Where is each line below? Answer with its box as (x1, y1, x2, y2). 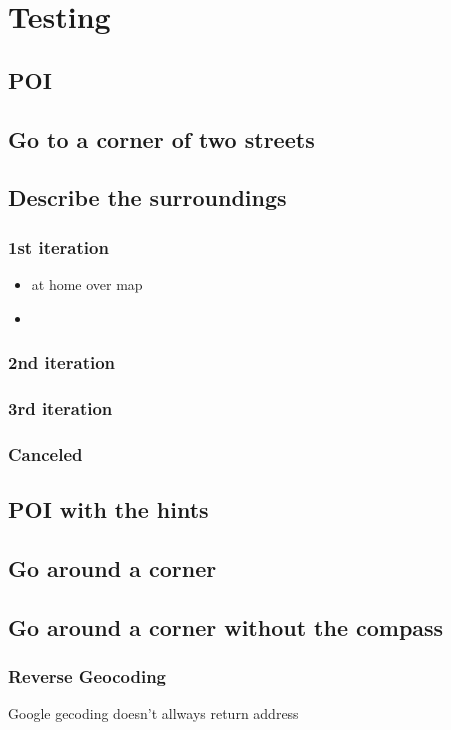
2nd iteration (8, 350, 116, 375)
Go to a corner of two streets (8, 123, 315, 154)
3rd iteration (8, 395, 113, 420)
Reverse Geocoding (8, 663, 166, 688)
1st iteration (8, 234, 109, 259)
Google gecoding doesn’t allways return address (8, 703, 299, 724)
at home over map (31, 273, 143, 294)
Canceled (8, 441, 83, 466)
